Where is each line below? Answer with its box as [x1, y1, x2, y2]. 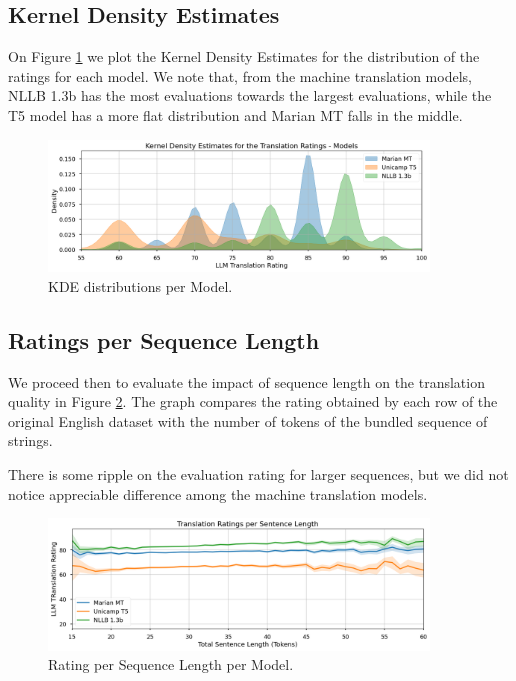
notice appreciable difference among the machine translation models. [8, 483, 428, 504]
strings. [8, 430, 53, 451]
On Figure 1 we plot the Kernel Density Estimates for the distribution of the [8, 46, 480, 67]
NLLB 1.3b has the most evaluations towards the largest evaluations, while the [8, 85, 492, 106]
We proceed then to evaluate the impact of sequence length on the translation [8, 371, 485, 392]
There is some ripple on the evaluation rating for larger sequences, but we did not [8, 464, 509, 484]
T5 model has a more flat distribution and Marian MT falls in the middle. [8, 104, 463, 125]
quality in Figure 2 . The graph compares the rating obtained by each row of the [8, 391, 498, 412]
